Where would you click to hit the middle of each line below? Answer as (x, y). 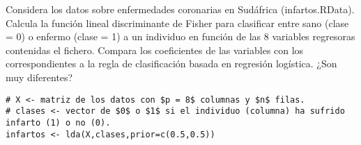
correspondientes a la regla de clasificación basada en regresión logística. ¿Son (171, 63)
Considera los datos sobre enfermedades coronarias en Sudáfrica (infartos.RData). (180, 9)
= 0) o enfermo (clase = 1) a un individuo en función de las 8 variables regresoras (180, 36)
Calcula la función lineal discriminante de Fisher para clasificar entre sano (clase (177, 23)
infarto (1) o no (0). (58, 122)
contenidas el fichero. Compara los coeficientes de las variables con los (155, 50)
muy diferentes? (39, 77)
